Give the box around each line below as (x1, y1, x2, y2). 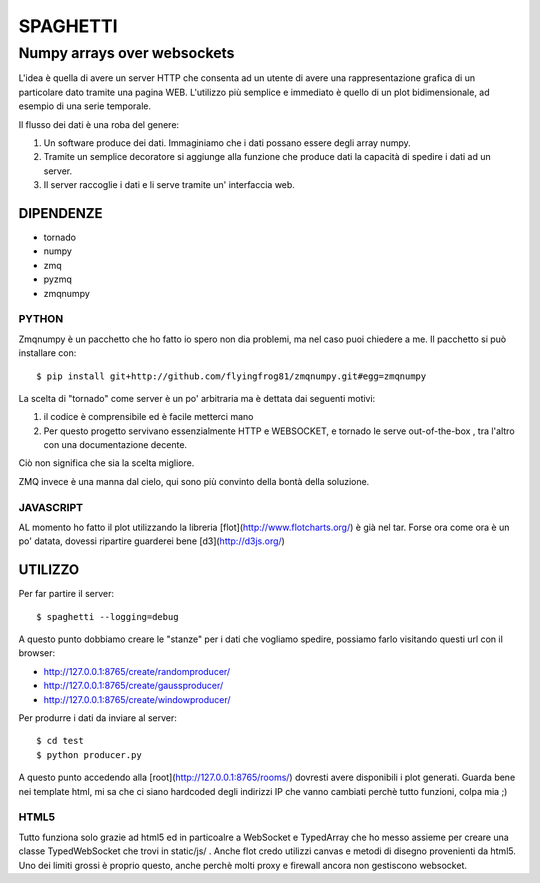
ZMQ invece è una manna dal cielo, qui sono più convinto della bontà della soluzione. (18, 475, 370, 487)
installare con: (18, 347, 77, 359)
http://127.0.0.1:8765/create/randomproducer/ (43, 665, 231, 677)
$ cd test (36, 735, 84, 747)
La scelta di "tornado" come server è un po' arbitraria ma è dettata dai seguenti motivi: (18, 392, 376, 404)
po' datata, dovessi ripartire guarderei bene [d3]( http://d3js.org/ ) (18, 535, 285, 547)
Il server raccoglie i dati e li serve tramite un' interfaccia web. (43, 179, 295, 191)
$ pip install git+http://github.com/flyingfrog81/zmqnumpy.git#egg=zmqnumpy (36, 370, 427, 382)
